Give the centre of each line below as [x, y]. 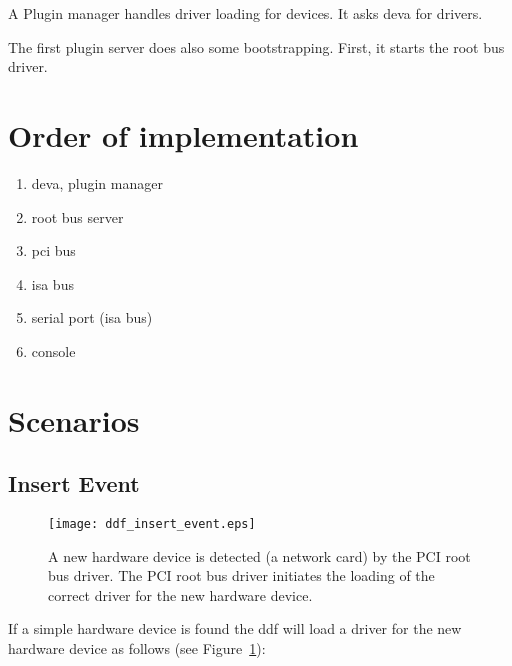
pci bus [53, 250]
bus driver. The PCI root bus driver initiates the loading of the [241, 575]
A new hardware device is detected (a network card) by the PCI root [259, 555]
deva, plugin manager [97, 182]
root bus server [77, 216]
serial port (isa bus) [92, 317]
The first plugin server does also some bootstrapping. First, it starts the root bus [256, 46]
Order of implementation [183, 134]
